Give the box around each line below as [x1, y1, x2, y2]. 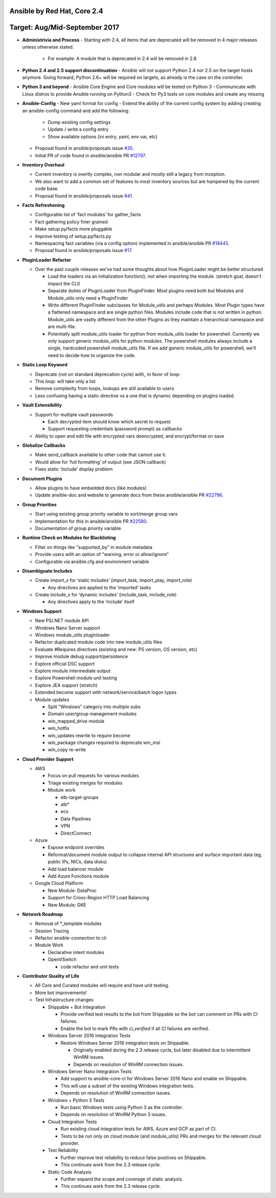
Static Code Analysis [48, 1169, 91, 1175]
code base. [35, 185, 59, 192]
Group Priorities [22, 501, 57, 507]
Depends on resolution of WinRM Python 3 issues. [60, 1111, 167, 1118]
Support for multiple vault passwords [35, 411, 113, 418]
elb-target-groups [60, 794, 99, 800]
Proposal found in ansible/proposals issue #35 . [35, 145, 134, 151]
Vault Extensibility [22, 402, 62, 408]
